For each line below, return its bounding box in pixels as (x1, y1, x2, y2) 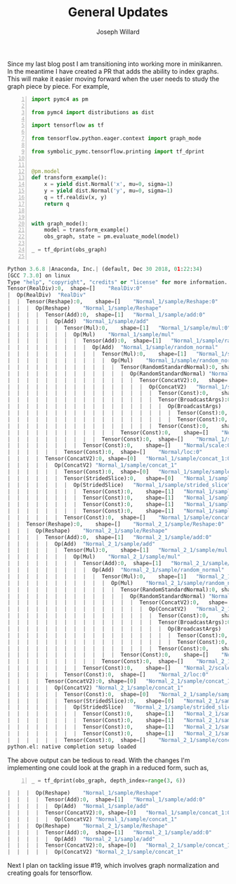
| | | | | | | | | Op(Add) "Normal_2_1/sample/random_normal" (7, 567, 225, 574)
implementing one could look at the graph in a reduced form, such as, (7, 763, 209, 771)
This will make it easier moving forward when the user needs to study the (7, 75, 220, 83)
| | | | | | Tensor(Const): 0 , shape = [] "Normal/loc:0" (7, 448, 203, 456)
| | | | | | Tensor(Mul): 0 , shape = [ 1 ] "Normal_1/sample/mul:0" (7, 324, 231, 331)
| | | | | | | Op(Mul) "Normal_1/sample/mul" (7, 331, 174, 338)
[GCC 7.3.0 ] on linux (7, 272, 71, 279)
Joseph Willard (96, 27, 140, 36)
